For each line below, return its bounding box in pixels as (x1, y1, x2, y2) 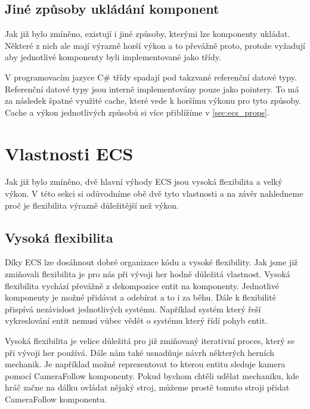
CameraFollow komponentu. (5, 393, 107, 405)
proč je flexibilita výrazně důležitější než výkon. (5, 199, 179, 211)
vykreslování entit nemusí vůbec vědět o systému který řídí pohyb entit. (5, 314, 268, 327)
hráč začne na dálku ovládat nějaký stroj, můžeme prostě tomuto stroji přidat (5, 381, 290, 393)
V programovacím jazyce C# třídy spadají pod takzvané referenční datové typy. (5, 70, 297, 83)
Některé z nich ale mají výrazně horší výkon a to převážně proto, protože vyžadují (5, 39, 305, 51)
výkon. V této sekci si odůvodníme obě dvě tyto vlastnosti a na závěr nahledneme (5, 187, 303, 200)
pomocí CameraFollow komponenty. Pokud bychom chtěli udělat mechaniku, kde (5, 369, 299, 382)
